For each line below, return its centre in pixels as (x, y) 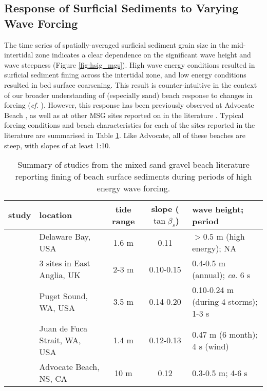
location (56, 215)
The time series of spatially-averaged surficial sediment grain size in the (117, 44)
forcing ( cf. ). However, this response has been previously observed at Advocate (129, 105)
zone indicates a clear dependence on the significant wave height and (143, 55)
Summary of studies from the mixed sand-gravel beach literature (133, 165)
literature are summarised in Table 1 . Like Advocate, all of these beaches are (125, 135)
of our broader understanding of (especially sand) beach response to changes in (128, 95)
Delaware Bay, (65, 237)
